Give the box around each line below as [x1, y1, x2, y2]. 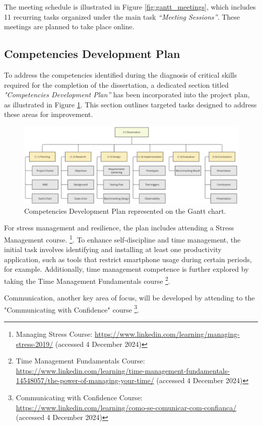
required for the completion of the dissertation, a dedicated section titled [4, 79, 229, 90]
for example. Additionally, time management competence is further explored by [4, 264, 249, 274]
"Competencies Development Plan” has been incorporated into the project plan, [4, 89, 250, 100]
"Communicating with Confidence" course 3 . [4, 302, 140, 315]
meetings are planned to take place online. [4, 21, 135, 32]
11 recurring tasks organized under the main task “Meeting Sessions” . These [4, 11, 240, 22]
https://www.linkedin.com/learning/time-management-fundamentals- [16, 365, 230, 376]
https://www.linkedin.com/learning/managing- [95, 329, 240, 339]
